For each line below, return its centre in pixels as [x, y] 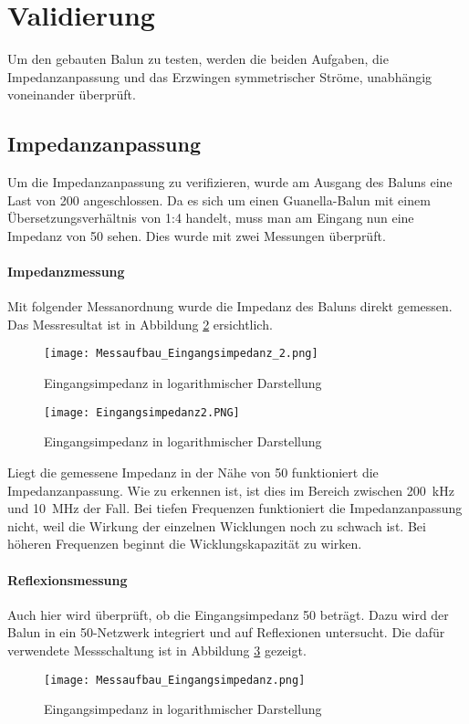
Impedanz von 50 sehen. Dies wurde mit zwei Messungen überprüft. [197, 235]
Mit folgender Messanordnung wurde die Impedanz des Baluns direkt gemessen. [230, 306]
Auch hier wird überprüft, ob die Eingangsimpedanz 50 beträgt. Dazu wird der [228, 614]
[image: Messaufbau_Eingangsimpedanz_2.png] [181, 354]
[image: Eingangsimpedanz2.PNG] [142, 412]
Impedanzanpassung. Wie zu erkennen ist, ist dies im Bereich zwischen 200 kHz [231, 490]
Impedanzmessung [66, 272]
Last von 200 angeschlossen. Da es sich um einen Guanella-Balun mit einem [219, 199]
